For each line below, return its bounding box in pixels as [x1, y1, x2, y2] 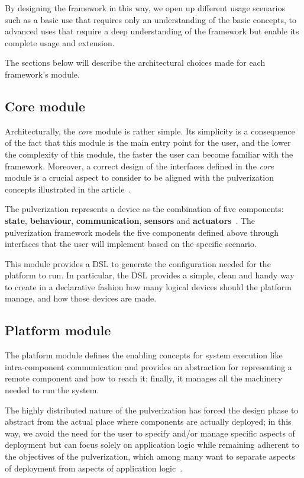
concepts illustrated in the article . [5, 182, 131, 195]
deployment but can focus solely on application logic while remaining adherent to [5, 438, 299, 451]
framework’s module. [5, 68, 80, 80]
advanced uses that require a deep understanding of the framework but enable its [5, 25, 299, 37]
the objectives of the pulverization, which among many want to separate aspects [5, 450, 295, 463]
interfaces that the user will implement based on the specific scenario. [5, 238, 257, 250]
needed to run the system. [5, 384, 99, 396]
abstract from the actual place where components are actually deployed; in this [5, 415, 292, 428]
